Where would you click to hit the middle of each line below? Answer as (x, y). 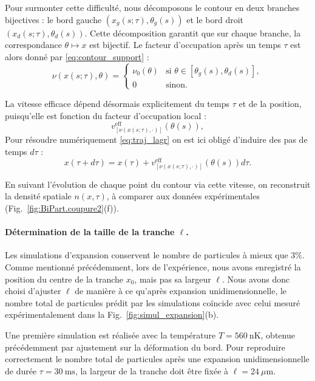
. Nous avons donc (256, 279)
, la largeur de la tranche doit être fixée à (152, 370)
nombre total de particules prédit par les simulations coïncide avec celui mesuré (153, 302)
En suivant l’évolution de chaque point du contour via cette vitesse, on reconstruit (158, 184)
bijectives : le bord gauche (53, 19)
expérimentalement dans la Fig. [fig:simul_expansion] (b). (112, 314)
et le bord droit (215, 19)
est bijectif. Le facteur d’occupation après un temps (185, 45)
